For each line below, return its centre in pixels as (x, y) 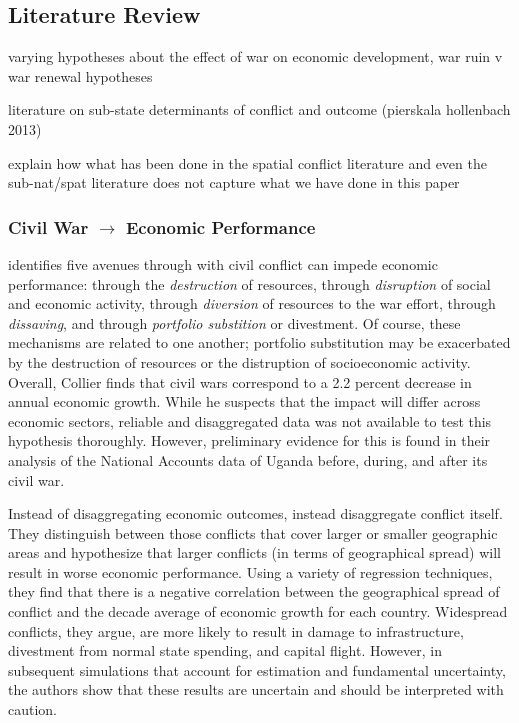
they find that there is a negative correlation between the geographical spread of (254, 591)
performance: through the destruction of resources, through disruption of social (249, 283)
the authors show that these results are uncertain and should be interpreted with (256, 689)
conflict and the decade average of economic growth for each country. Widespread (258, 611)
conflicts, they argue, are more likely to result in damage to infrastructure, (236, 630)
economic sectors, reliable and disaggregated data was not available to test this (250, 420)
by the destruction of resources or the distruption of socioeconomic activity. (239, 361)
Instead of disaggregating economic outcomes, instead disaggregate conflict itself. (255, 513)
